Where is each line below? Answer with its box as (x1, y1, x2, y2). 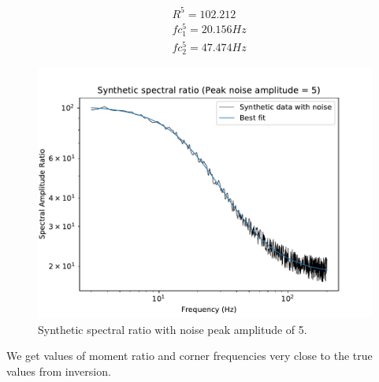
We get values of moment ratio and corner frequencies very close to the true (6, 347, 373, 364)
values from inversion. (6, 362, 111, 379)
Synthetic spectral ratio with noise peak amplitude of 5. (38, 321, 307, 337)
